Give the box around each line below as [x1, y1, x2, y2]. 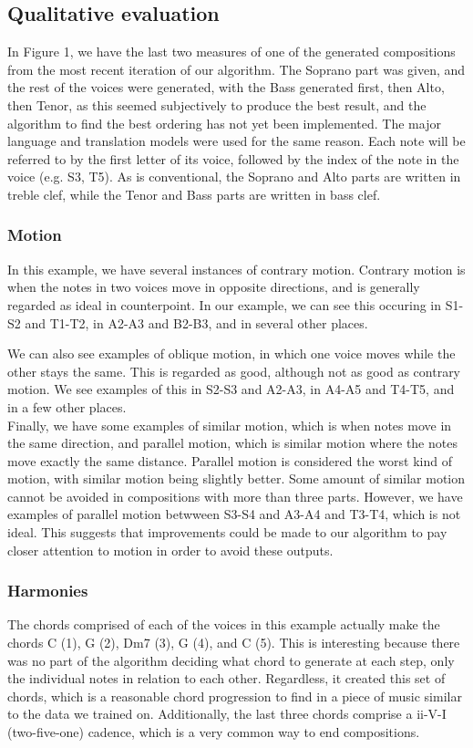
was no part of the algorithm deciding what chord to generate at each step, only [7, 650, 455, 670]
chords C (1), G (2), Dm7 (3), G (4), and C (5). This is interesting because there [7, 633, 460, 652]
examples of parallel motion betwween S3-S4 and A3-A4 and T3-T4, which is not [7, 504, 461, 524]
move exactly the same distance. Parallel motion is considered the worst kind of [7, 451, 452, 470]
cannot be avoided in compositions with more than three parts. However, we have [7, 486, 463, 505]
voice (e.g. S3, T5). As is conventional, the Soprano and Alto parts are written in [7, 167, 461, 186]
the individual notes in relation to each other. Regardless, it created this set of [7, 669, 446, 688]
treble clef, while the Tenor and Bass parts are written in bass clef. [7, 184, 381, 203]
